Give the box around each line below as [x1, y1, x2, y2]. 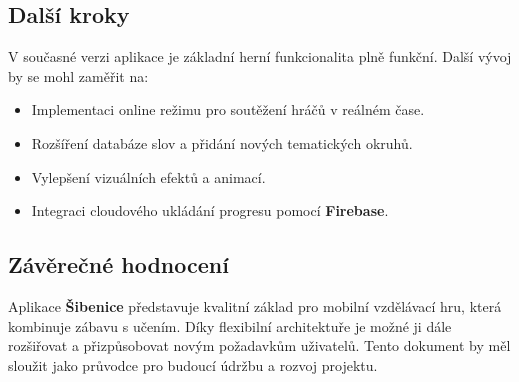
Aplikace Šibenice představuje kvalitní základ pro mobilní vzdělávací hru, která [8, 295, 502, 316]
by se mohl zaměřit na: [8, 65, 149, 86]
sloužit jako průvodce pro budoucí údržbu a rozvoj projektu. [8, 354, 378, 375]
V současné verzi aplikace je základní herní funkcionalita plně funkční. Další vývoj [8, 46, 512, 67]
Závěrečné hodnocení [8, 249, 229, 280]
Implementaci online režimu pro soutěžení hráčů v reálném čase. [31, 99, 425, 120]
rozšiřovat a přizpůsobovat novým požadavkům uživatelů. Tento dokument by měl [8, 335, 511, 356]
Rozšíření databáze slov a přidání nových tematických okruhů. [31, 132, 413, 153]
